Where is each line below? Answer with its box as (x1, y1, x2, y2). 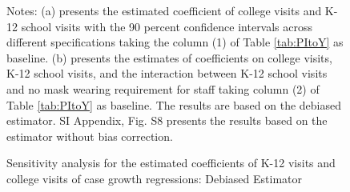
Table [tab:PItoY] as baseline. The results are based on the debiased (6, 96, 342, 113)
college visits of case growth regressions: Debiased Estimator (6, 170, 302, 186)
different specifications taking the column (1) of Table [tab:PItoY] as (6, 34, 344, 50)
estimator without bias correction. (6, 127, 173, 144)
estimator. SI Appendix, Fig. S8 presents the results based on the (6, 112, 328, 129)
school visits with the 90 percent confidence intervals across (21, 18, 313, 34)
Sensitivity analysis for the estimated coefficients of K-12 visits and (6, 154, 336, 171)
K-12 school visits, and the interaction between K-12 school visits (6, 65, 328, 82)
